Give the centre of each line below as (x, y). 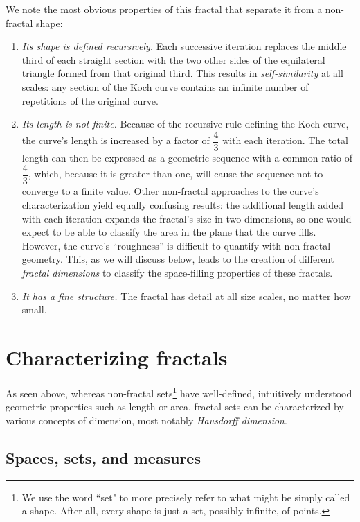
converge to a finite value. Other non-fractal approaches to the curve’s (170, 191)
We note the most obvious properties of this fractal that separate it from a (164, 9)
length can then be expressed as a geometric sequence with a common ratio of (187, 157)
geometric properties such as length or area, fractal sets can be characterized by (175, 407)
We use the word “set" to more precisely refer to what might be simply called (186, 497)
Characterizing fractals (117, 357)
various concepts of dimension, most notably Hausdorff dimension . (146, 420)
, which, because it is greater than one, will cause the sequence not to (175, 174)
